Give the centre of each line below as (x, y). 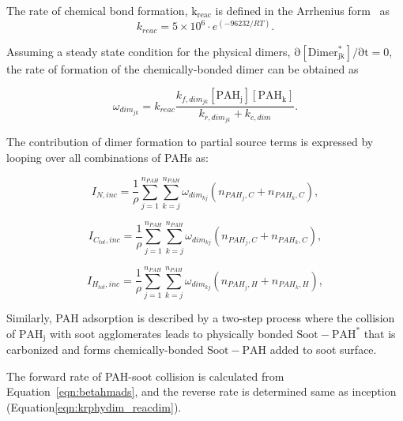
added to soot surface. (323, 350)
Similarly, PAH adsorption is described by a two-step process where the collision (201, 318)
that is (380, 333)
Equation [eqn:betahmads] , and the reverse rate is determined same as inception (201, 391)
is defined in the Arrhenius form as (303, 10)
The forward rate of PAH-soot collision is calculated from (145, 376)
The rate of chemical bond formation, (97, 10)
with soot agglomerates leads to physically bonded (171, 333)
